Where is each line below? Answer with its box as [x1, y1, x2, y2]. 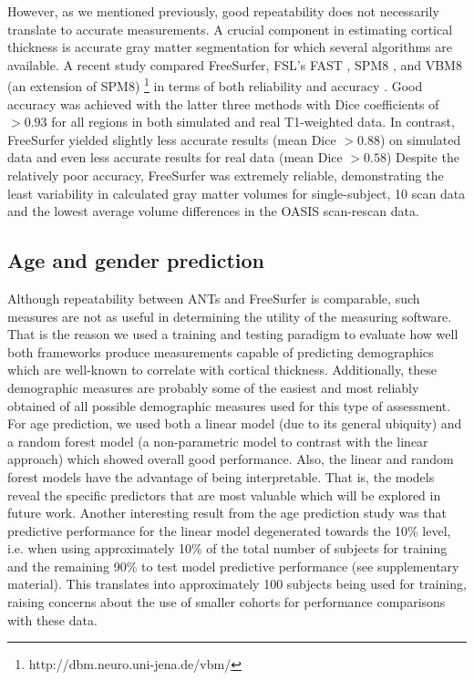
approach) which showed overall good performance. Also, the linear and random [7, 449, 454, 469]
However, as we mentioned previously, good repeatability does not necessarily [7, 2, 439, 20]
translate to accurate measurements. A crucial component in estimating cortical [7, 19, 453, 38]
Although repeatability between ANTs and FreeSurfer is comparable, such [7, 288, 420, 307]
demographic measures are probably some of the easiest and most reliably [7, 377, 419, 397]
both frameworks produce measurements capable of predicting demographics [7, 342, 434, 361]
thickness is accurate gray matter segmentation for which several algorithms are [7, 37, 452, 57]
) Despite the [386, 148, 459, 167]
